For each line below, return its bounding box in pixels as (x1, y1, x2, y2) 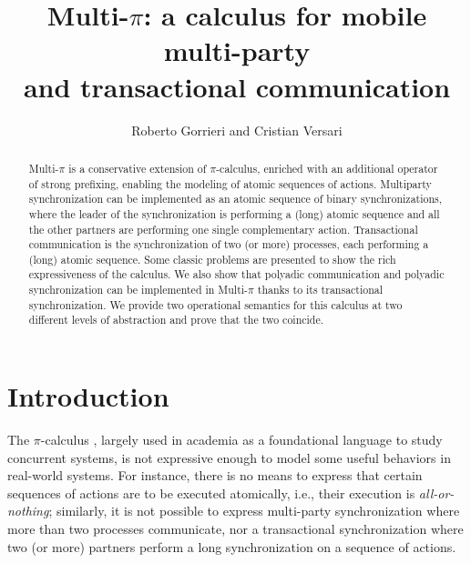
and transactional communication (23, 67, 451, 105)
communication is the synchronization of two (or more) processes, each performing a (28, 236, 429, 252)
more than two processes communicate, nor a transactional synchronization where (7, 519, 464, 538)
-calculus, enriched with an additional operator (216, 160, 438, 176)
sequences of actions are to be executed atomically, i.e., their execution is (7, 483, 415, 502)
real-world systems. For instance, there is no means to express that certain (7, 466, 423, 485)
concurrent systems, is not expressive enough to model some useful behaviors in (7, 447, 451, 467)
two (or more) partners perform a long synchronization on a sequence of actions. (7, 537, 456, 556)
